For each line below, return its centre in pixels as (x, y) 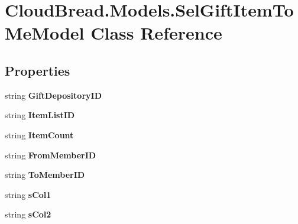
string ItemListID (40, 115)
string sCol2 (28, 214)
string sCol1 (28, 194)
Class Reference (156, 33)
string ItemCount (39, 134)
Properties (38, 70)
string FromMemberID (51, 155)
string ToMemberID (45, 175)
